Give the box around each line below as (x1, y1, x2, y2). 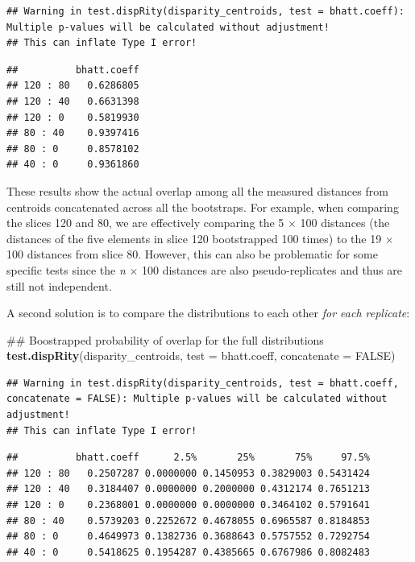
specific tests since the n (6, 261, 126, 278)
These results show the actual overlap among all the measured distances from (6, 182, 388, 199)
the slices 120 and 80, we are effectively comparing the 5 (6, 214, 284, 231)
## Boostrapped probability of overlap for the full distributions (6, 331, 324, 348)
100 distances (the (300, 214, 390, 231)
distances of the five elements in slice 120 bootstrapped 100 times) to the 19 (6, 229, 382, 246)
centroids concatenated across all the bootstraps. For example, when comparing (6, 198, 399, 215)
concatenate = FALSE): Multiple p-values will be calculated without (6, 393, 388, 405)
